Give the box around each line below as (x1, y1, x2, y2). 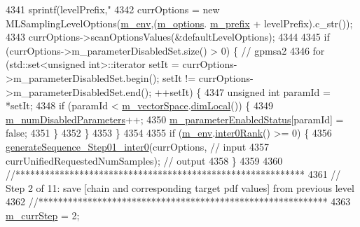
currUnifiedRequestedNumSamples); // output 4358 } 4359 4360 (6, 153, 283, 167)
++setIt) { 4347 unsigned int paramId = (154, 84, 331, 99)
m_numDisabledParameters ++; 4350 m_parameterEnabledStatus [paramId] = (6, 111, 344, 126)
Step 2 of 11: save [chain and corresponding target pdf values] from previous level (6, 180, 354, 195)
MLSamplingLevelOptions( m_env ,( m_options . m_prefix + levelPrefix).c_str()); (6, 15, 353, 30)
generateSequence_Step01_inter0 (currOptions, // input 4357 (6, 139, 269, 153)
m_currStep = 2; (6, 207, 80, 222)
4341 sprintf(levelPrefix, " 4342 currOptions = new (6, 2, 220, 16)
